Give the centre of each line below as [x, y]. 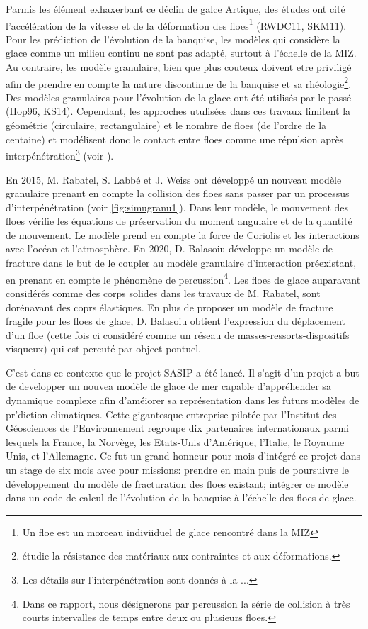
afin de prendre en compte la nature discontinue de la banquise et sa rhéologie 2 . [179, 82]
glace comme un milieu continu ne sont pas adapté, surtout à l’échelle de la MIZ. [181, 53]
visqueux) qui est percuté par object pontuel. [103, 349]
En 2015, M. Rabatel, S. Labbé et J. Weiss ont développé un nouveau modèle [174, 179]
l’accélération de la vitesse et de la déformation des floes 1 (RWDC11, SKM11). [176, 24]
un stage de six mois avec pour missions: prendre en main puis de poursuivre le [177, 470]
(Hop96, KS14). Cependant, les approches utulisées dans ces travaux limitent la [178, 111]
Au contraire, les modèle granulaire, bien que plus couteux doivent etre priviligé [179, 67]
